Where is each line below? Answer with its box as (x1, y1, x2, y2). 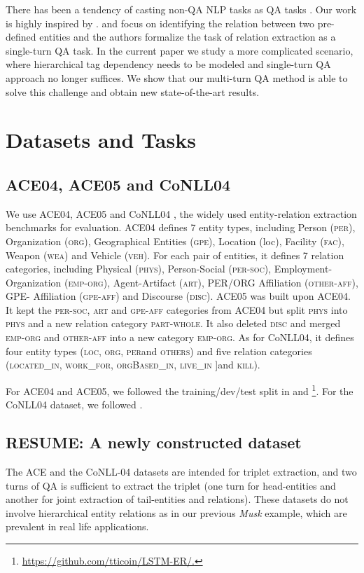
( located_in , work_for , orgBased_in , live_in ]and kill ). (6, 357, 260, 372)
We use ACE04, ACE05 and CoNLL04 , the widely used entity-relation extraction (6, 206, 357, 221)
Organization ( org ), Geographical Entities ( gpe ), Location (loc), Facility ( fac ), (6, 233, 344, 248)
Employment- (274, 261, 332, 276)
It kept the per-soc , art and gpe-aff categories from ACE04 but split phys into (6, 302, 348, 317)
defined (6, 29, 36, 44)
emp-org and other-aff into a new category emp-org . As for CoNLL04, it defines (6, 330, 354, 345)
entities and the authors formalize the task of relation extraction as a (39, 29, 336, 44)
